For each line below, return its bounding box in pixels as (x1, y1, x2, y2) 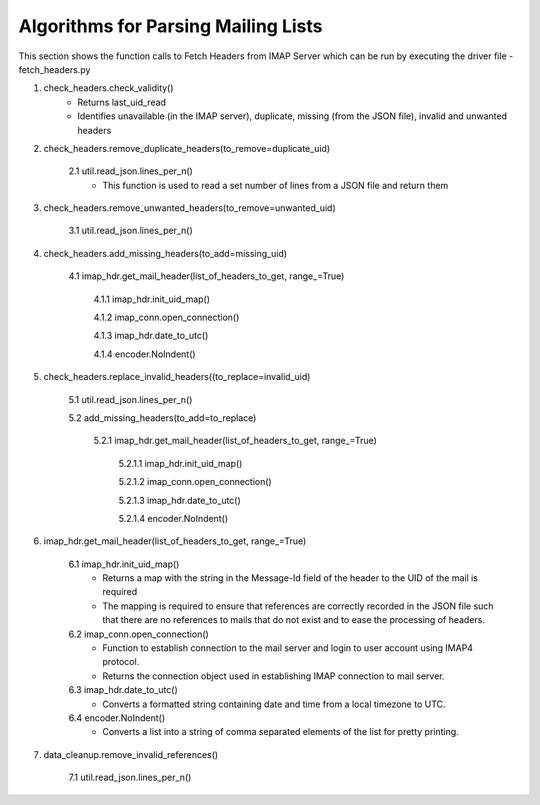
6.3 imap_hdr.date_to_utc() (68, 684, 179, 696)
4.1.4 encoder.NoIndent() (93, 348, 196, 360)
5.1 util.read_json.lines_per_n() (68, 393, 193, 405)
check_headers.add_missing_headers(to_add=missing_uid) (43, 247, 288, 259)
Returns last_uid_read (77, 96, 167, 108)
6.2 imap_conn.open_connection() (68, 628, 209, 640)
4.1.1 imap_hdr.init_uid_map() (93, 293, 210, 305)
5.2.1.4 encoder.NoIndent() (118, 512, 229, 524)
